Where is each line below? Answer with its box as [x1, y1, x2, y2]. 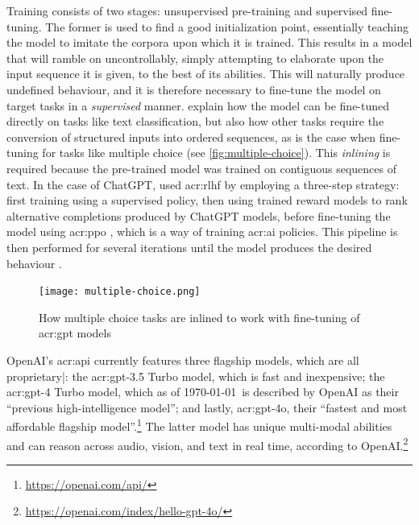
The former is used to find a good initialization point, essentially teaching [45, 18, 409, 35]
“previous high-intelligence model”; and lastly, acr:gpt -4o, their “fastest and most [6, 399, 408, 415]
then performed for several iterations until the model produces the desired [6, 238, 372, 255]
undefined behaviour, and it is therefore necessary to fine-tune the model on [6, 81, 381, 97]
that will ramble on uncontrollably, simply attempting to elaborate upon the [6, 49, 384, 66]
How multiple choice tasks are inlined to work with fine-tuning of [39, 308, 360, 325]
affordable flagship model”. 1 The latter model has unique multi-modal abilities [6, 415, 392, 434]
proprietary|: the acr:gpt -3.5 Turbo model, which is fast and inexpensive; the [6, 367, 385, 384]
